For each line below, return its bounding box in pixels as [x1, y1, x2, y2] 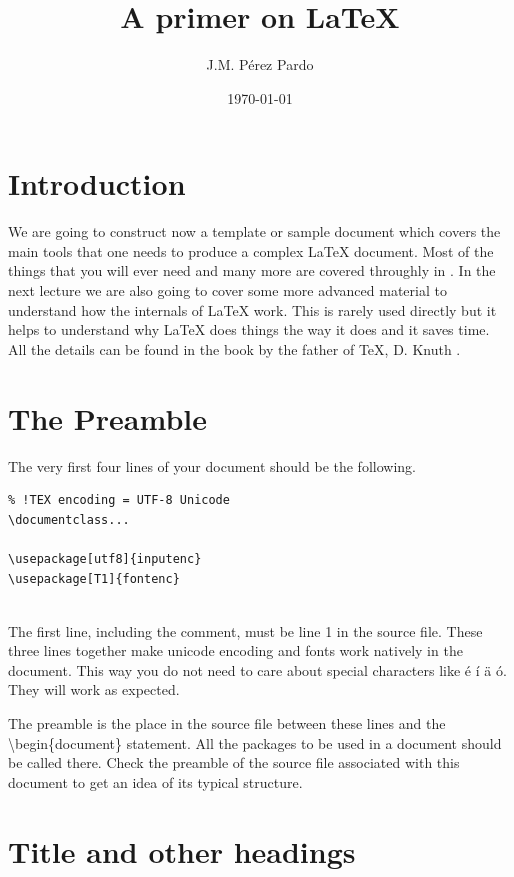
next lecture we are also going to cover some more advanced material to [8, 280, 447, 301]
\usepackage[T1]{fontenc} [8, 571, 180, 586]
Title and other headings [8, 830, 356, 871]
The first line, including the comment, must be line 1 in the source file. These [8, 620, 483, 641]
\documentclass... [8, 512, 130, 527]
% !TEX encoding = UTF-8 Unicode [8, 493, 230, 508]
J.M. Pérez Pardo [206, 54, 314, 75]
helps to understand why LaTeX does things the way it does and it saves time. [8, 319, 490, 340]
